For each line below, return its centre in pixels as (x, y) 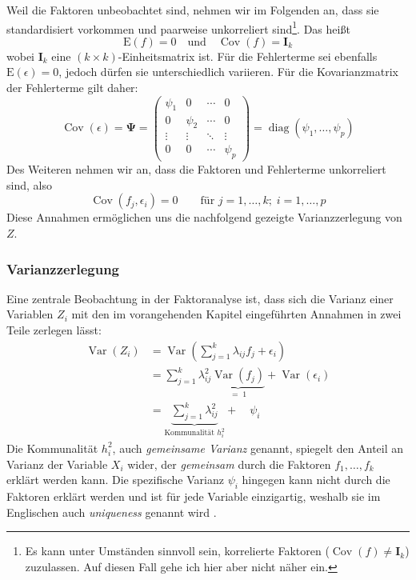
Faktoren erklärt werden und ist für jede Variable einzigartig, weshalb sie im (194, 496)
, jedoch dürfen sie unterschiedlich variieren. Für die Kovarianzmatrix (228, 72)
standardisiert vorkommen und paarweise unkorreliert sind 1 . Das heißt (178, 27)
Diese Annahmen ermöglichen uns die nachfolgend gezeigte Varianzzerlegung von (204, 217)
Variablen (30, 314)
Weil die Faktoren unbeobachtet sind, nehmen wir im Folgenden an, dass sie (193, 10)
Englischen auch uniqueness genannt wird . (112, 512)
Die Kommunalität (52, 448)
